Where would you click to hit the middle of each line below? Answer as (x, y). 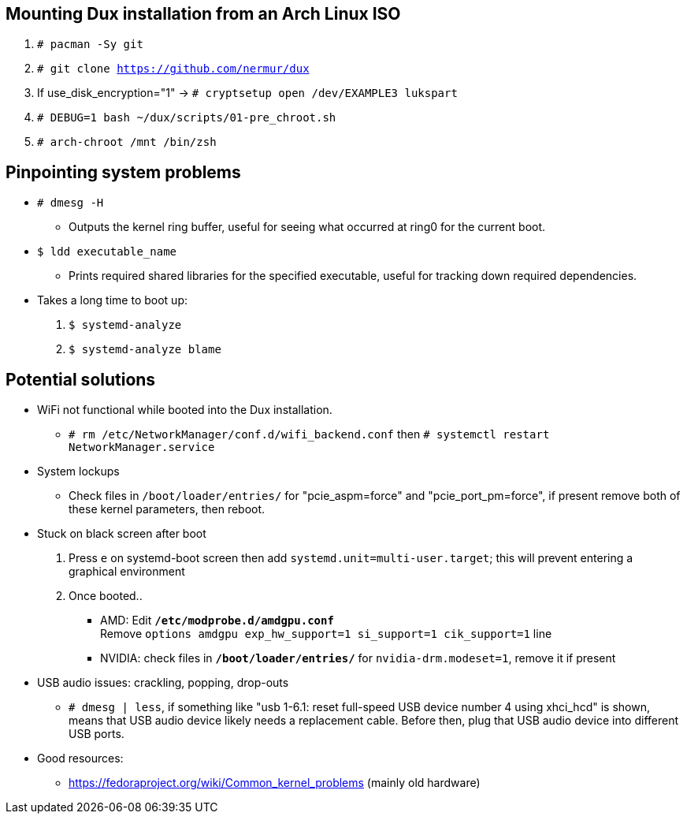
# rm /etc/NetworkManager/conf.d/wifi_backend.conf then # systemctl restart (309, 434)
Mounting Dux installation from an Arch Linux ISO (203, 14)
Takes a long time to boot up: (112, 300)
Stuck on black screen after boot (122, 534)
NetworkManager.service (142, 447)
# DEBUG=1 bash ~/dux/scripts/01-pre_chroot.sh (187, 118)
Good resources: (80, 758)
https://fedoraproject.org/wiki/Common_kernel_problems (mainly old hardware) (275, 783)
